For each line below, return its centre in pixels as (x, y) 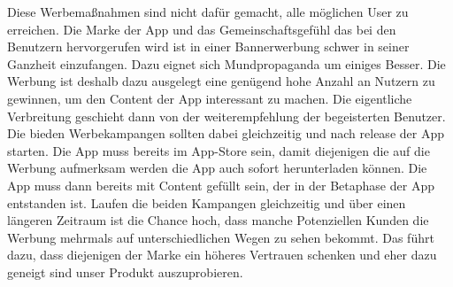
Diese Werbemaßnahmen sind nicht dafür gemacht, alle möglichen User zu (208, 12)
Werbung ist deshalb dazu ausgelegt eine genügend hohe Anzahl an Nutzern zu (221, 81)
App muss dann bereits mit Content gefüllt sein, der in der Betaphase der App (221, 185)
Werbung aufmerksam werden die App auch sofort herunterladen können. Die (217, 168)
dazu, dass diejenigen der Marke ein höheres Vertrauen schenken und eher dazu (222, 255)
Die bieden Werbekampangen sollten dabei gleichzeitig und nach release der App (226, 133)
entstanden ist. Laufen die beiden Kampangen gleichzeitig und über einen (207, 202)
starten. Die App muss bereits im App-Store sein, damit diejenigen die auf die (219, 150)
